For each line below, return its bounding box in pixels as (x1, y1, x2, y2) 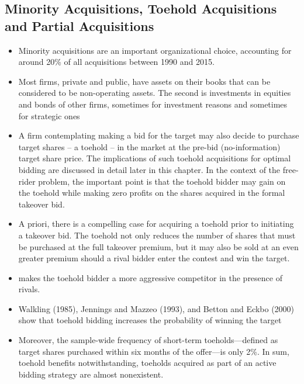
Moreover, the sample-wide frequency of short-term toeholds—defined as (18, 334, 278, 346)
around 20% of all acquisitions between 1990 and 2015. (18, 56, 215, 68)
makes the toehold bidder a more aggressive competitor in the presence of (18, 271, 282, 283)
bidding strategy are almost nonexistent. (18, 368, 164, 380)
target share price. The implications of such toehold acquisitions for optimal (18, 152, 291, 164)
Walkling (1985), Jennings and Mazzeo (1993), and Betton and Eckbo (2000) (18, 302, 295, 314)
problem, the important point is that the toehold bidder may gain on (38, 175, 286, 187)
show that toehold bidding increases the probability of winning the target (18, 314, 282, 326)
